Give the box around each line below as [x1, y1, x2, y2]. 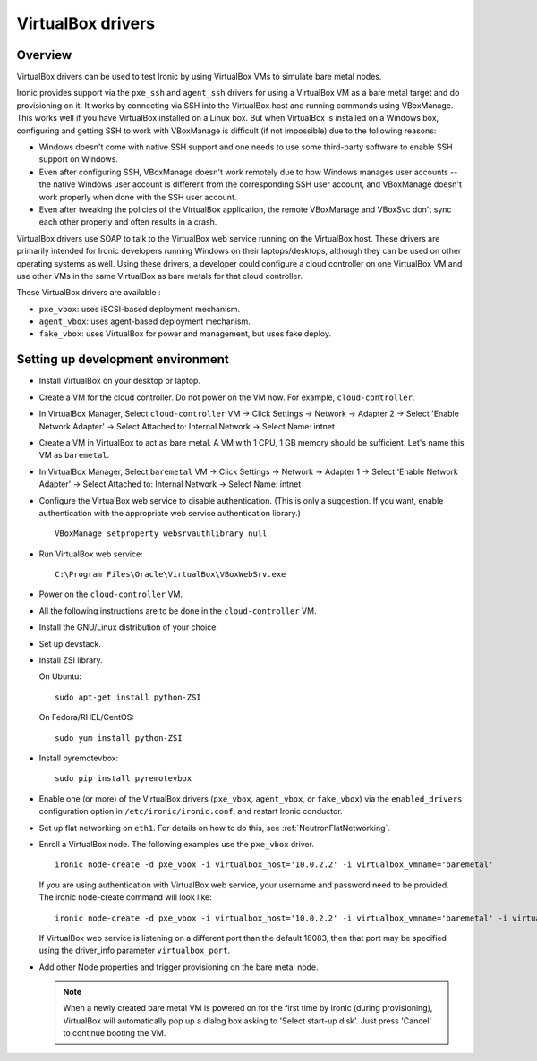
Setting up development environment [16, 352, 229, 367]
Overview [16, 47, 72, 63]
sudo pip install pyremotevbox [55, 774, 192, 784]
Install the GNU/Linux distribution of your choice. [38, 622, 219, 632]
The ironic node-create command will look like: [38, 892, 212, 903]
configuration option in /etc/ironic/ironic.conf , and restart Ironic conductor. [38, 806, 344, 817]
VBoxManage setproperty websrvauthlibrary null [55, 529, 268, 539]
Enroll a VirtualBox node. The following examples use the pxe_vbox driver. [38, 838, 315, 849]
